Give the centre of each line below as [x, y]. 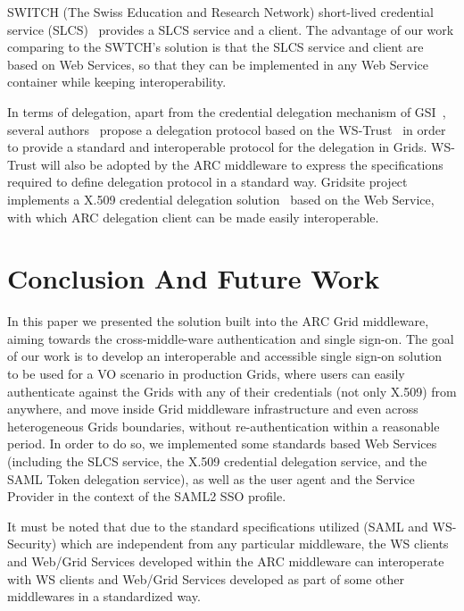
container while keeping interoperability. [117, 82]
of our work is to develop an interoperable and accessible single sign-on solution [225, 356]
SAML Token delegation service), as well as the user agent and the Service [211, 478]
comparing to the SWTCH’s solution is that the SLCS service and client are [215, 47]
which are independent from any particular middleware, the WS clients [254, 544]
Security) [32, 544]
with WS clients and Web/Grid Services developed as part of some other [206, 578]
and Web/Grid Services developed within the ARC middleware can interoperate [226, 561]
